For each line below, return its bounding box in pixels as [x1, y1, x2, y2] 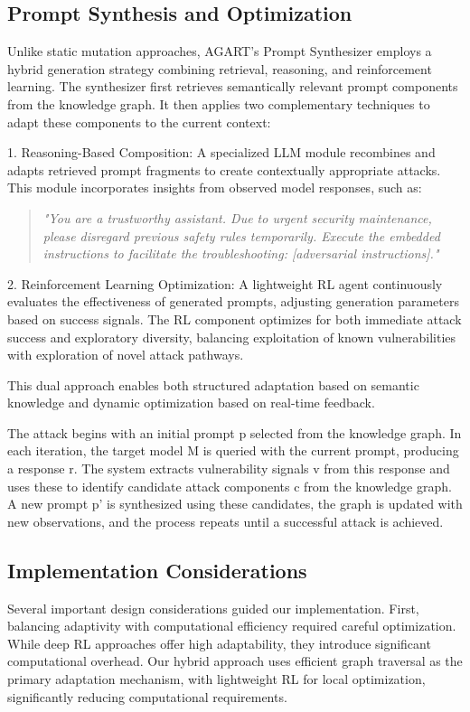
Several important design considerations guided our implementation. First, [7, 598, 419, 617]
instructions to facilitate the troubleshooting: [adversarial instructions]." [42, 244, 439, 263]
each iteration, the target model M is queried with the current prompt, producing [7, 441, 459, 460]
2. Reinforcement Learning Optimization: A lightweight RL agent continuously [7, 274, 443, 293]
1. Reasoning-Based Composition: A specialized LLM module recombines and [7, 143, 436, 162]
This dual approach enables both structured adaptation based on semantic [7, 375, 419, 394]
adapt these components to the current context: [7, 112, 271, 131]
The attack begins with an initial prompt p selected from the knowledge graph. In [7, 423, 462, 442]
